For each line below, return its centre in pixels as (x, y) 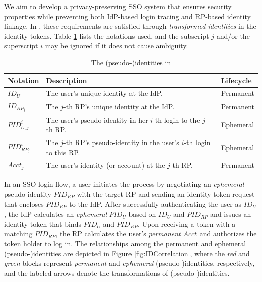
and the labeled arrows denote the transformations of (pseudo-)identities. (117, 273)
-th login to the (176, 120)
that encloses (24, 204)
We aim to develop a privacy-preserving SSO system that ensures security (118, 6)
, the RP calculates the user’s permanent (118, 233)
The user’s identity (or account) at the (106, 164)
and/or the (233, 36)
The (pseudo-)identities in (131, 62)
